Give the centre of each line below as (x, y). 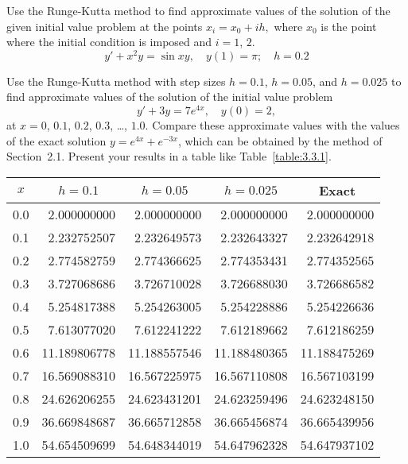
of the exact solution (56, 140)
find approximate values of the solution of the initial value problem (170, 97)
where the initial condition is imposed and (109, 42)
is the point (349, 26)
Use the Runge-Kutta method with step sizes (116, 81)
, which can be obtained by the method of (280, 140)
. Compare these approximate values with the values (272, 125)
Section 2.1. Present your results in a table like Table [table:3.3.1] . (169, 156)
